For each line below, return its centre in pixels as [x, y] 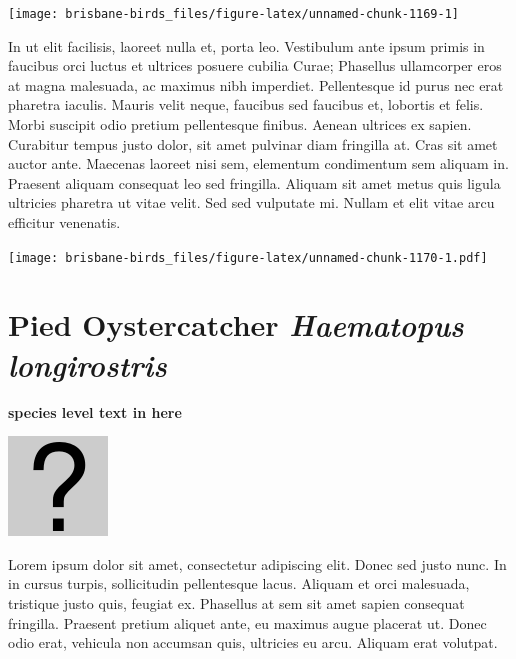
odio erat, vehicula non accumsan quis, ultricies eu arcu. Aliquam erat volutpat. [253, 642]
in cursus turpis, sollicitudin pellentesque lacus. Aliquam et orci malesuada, [239, 583]
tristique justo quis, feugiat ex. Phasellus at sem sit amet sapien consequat [236, 602]
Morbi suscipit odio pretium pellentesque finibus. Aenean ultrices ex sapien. [240, 124]
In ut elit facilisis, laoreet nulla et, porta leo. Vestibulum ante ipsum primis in [246, 45]
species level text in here [95, 411]
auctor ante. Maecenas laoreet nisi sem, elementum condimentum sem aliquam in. [258, 163]
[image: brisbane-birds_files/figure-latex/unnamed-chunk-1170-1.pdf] [248, 257]
